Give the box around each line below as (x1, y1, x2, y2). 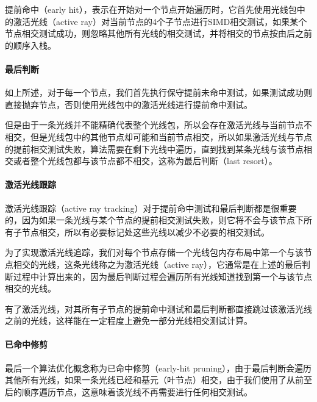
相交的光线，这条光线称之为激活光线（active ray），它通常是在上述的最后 (13, 257, 302, 270)
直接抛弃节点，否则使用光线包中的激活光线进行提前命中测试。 (5, 98, 252, 110)
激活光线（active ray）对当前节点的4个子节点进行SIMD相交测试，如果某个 (13, 15, 307, 27)
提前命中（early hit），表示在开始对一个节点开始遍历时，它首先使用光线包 (5, 3, 297, 15)
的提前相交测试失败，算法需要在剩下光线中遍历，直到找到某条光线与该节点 (5, 142, 304, 155)
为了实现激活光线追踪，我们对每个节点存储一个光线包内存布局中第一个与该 (5, 246, 304, 259)
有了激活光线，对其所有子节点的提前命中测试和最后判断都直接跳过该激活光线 (5, 302, 312, 315)
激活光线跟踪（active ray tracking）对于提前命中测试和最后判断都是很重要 (5, 201, 297, 214)
